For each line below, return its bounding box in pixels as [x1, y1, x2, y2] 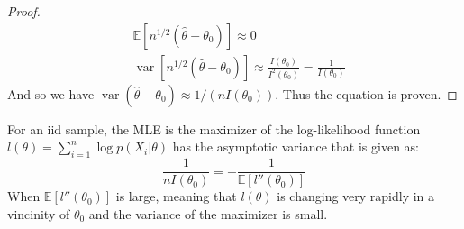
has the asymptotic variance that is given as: [172, 137, 419, 156]
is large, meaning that [115, 187, 237, 206]
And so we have [7, 84, 95, 103]
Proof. [7, 2, 41, 20]
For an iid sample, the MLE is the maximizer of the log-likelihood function [7, 119, 421, 138]
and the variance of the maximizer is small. [88, 204, 328, 223]
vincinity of [7, 204, 70, 223]
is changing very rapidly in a [277, 187, 435, 206]
